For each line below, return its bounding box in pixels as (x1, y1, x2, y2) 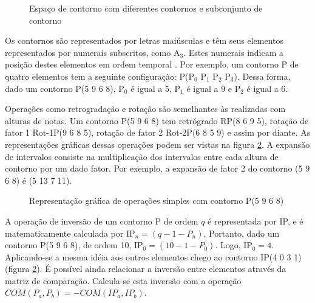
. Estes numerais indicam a (183, 46, 284, 58)
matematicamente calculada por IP (5, 226, 135, 239)
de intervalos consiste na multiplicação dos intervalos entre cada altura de (5, 150, 279, 162)
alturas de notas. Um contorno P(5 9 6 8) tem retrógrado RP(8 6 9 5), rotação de (5, 114, 309, 127)
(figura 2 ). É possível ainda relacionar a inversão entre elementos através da (5, 262, 286, 275)
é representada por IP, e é (208, 214, 303, 227)
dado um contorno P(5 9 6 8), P (5, 82, 124, 94)
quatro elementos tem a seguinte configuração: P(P (5, 69, 195, 82)
